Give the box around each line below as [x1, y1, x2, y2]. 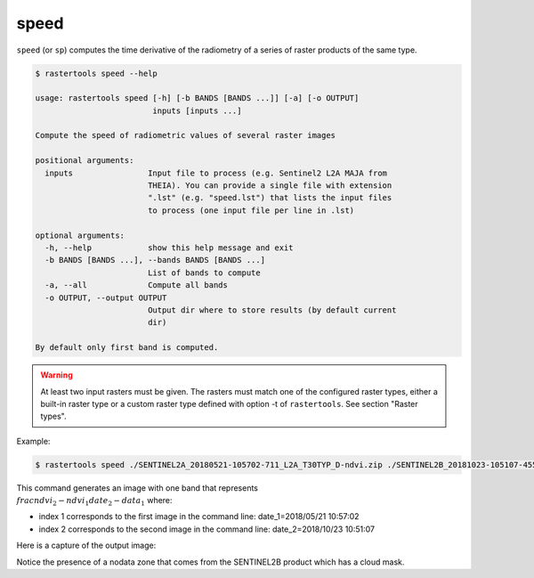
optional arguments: [35, 230, 125, 240]
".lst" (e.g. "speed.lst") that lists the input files [147, 192, 392, 203]
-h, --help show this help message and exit [44, 243, 294, 253]
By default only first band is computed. [35, 343, 219, 353]
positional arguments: [35, 156, 134, 166]
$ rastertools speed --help [35, 68, 158, 78]
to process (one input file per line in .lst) [147, 205, 355, 216]
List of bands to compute [147, 267, 262, 278]
